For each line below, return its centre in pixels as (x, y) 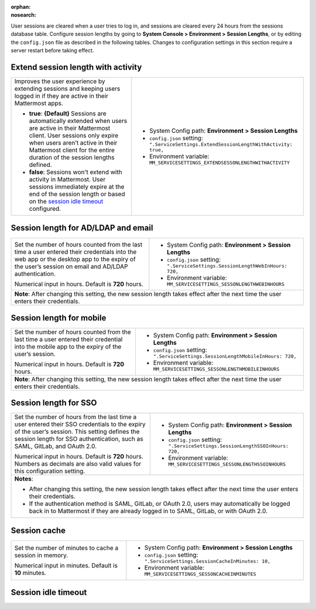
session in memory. (41, 555)
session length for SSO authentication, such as (79, 439)
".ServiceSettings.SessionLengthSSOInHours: (229, 446)
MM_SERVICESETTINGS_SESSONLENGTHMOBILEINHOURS (216, 369)
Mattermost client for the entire (72, 150)
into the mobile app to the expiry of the (68, 347)
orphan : (21, 7)
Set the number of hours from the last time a (75, 417)
